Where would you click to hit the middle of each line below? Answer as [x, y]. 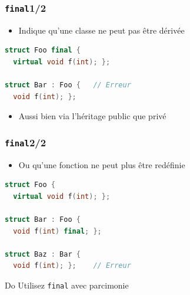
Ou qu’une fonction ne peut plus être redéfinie [102, 164]
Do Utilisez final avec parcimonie [67, 285]
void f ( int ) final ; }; [57, 231]
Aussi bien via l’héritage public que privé [92, 116]
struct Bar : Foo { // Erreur [68, 85]
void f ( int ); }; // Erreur [72, 266]
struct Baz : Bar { [43, 254]
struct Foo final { [43, 50]
